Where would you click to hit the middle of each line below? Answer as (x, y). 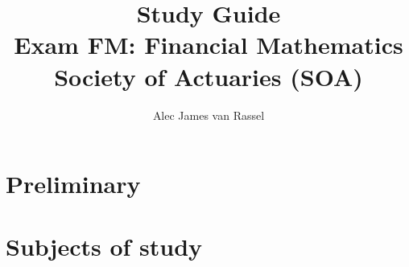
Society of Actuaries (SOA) (209, 76)
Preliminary (73, 184)
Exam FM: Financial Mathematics (209, 45)
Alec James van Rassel (209, 115)
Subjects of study (104, 246)
